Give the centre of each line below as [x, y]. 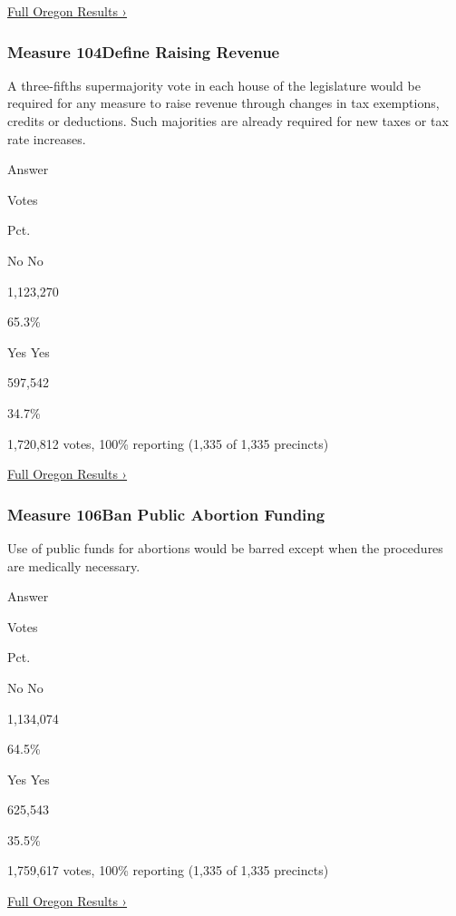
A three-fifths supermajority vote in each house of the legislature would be [214, 85]
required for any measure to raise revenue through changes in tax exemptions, [223, 103]
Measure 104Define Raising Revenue [144, 51]
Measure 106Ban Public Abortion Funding [166, 514]
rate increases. [47, 138]
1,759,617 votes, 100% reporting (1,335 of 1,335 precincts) [168, 870]
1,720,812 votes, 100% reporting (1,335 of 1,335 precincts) [168, 443]
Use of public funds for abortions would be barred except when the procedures [225, 547]
